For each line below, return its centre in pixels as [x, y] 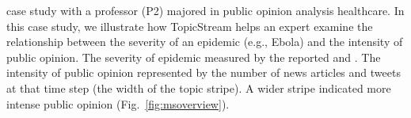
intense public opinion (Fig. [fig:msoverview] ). [118, 103]
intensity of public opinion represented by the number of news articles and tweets [204, 72]
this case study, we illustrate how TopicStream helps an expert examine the [190, 26]
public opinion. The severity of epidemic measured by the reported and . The [194, 57]
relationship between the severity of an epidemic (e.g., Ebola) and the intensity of [205, 42]
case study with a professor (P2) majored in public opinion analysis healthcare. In [205, 10]
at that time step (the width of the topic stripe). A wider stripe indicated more [199, 88]
